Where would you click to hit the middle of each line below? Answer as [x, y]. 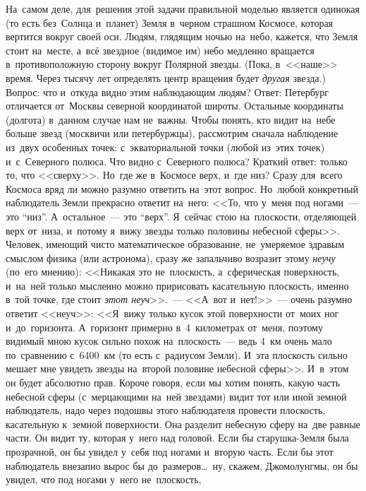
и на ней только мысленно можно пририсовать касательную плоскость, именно [177, 285]
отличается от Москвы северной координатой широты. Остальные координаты [175, 106]
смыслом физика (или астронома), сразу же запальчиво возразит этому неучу [171, 258]
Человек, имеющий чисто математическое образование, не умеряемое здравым [175, 244]
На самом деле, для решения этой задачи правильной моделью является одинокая [183, 8]
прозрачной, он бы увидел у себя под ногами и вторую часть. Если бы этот [170, 451]
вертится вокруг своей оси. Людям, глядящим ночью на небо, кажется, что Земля [182, 36]
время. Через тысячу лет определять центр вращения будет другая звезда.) [166, 77]
